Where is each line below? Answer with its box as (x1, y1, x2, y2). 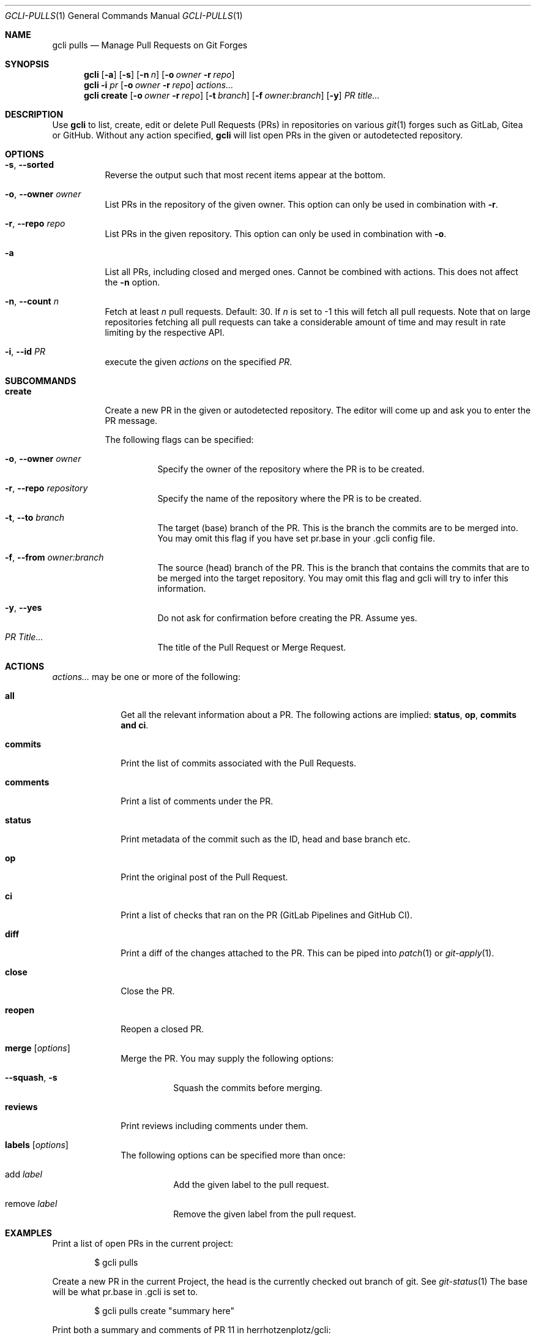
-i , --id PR (5, 346, 45, 357)
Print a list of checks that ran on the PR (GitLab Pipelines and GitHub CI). (121, 910, 412, 920)
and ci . (121, 720, 149, 730)
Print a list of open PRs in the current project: (52, 1238, 234, 1249)
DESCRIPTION (5, 109, 64, 119)
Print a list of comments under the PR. (121, 796, 274, 806)
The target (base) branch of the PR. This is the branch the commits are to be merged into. (157, 523, 518, 533)
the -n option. (105, 277, 160, 287)
